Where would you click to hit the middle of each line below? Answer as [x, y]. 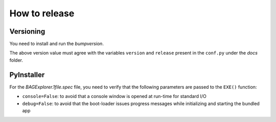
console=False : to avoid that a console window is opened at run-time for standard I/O [114, 96]
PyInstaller [27, 75]
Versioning [27, 31]
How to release [42, 13]
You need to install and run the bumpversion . [57, 44]
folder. [16, 60]
